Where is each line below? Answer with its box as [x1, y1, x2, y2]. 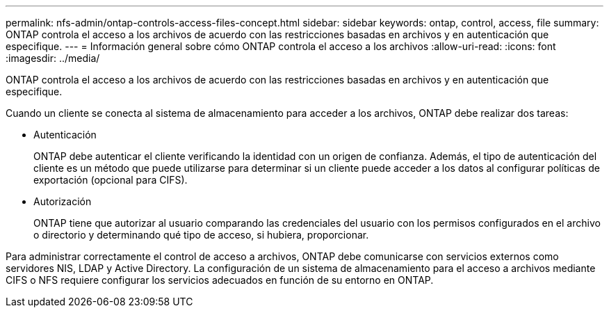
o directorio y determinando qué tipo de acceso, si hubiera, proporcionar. [33, 229, 369, 241]
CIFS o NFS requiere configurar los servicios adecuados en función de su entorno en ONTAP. [6, 274, 434, 286]
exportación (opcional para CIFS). [33, 174, 188, 186]
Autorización [33, 195, 92, 207]
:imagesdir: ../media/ [6, 52, 100, 64]
